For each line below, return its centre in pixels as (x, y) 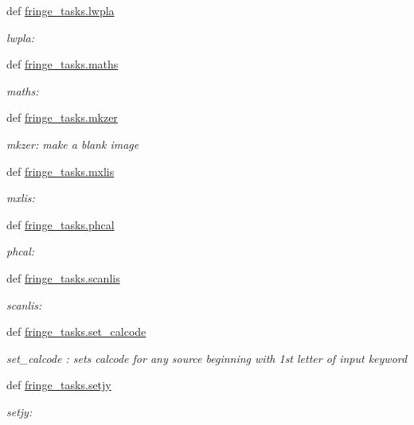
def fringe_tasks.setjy (59, 385)
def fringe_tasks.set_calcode (76, 331)
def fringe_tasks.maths (62, 64)
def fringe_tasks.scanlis (63, 277)
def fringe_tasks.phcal (61, 224)
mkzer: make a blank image (73, 144)
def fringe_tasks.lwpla (61, 10)
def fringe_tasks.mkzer (62, 117)
